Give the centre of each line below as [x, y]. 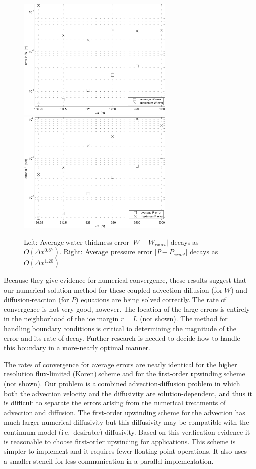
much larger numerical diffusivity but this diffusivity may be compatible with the [127, 422]
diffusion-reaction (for [37, 299]
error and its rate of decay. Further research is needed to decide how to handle [122, 338]
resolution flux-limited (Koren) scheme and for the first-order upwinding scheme [125, 374]
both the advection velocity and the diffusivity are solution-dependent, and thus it [128, 393]
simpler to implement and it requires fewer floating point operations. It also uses [125, 451]
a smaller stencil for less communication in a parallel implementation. [109, 460]
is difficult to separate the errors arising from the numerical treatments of [115, 403]
